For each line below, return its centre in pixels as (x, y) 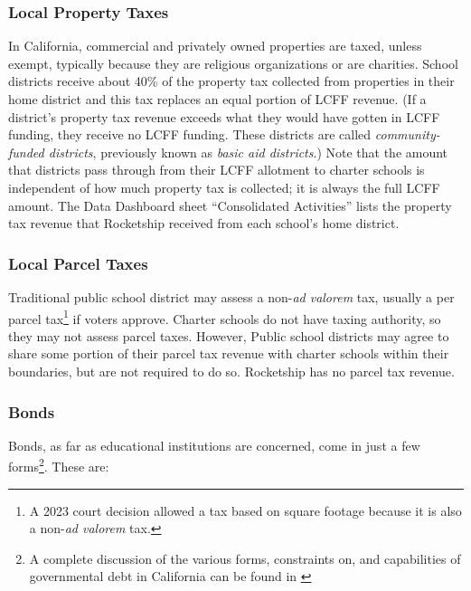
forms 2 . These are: (59, 465)
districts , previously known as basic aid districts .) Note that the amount (248, 152)
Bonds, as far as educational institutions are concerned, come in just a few (214, 445)
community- (407, 134)
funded (26, 152)
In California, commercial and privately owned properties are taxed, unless (215, 46)
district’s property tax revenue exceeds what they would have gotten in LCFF (224, 116)
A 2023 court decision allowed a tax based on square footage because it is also (245, 510)
